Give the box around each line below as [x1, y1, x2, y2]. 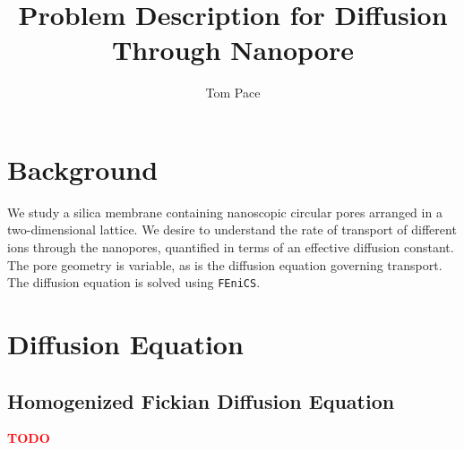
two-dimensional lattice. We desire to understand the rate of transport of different [7, 220, 457, 239]
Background [7, 150, 159, 187]
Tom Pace [205, 83, 261, 102]
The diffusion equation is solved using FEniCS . [7, 273, 261, 292]
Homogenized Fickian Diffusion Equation [7, 386, 395, 414]
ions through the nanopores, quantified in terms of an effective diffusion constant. [7, 238, 454, 257]
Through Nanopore [111, 31, 355, 68]
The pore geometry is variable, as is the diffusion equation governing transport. [7, 255, 443, 274]
